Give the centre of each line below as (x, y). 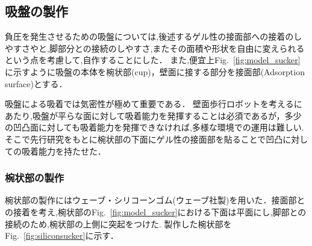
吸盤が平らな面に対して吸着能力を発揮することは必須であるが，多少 (167, 115)
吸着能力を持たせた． (64, 151)
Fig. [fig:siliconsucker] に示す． (62, 235)
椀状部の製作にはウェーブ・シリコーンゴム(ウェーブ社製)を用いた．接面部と (155, 200)
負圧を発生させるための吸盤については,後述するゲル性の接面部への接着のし (154, 36)
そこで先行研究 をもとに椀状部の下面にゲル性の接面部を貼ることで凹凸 (144, 139)
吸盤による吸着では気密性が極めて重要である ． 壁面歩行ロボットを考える (149, 104)
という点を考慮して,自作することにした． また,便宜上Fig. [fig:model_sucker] (153, 60)
